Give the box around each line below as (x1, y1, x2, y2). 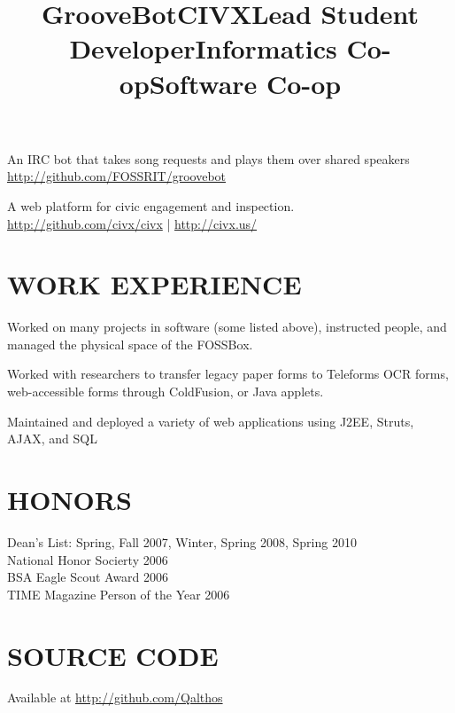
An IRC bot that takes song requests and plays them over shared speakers (7, 149, 410, 168)
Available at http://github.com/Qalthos (7, 688, 223, 707)
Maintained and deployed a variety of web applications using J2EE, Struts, (7, 411, 414, 430)
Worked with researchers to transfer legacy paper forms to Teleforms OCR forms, (7, 364, 449, 383)
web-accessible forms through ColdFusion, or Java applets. (7, 382, 324, 401)
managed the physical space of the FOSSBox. (7, 334, 253, 353)
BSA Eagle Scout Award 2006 (7, 568, 169, 586)
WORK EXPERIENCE (7, 266, 302, 302)
